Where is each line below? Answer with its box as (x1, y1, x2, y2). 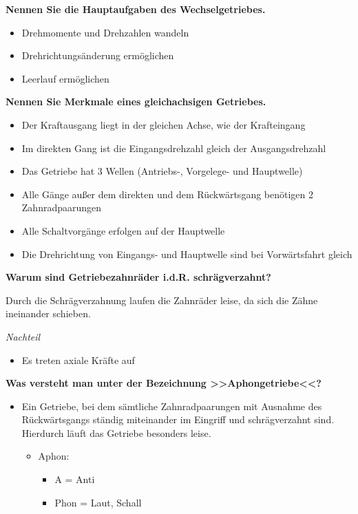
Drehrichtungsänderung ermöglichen (21, 48, 174, 63)
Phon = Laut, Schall (54, 495, 142, 509)
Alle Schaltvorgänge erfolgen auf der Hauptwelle (21, 223, 225, 237)
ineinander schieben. (6, 306, 91, 321)
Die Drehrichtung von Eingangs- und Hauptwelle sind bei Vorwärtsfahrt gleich (21, 246, 352, 261)
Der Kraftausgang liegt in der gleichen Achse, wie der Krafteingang (21, 117, 306, 131)
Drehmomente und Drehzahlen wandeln (21, 25, 189, 39)
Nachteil (6, 329, 41, 343)
